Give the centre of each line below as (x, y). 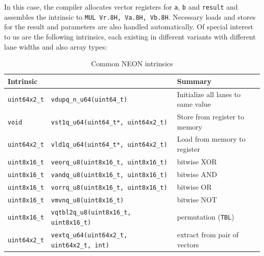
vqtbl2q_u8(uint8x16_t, (91, 213)
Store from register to (210, 116)
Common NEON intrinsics (132, 63)
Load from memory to (211, 139)
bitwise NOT (197, 199)
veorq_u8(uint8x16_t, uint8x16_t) (109, 162)
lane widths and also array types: (56, 46)
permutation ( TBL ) (206, 217)
